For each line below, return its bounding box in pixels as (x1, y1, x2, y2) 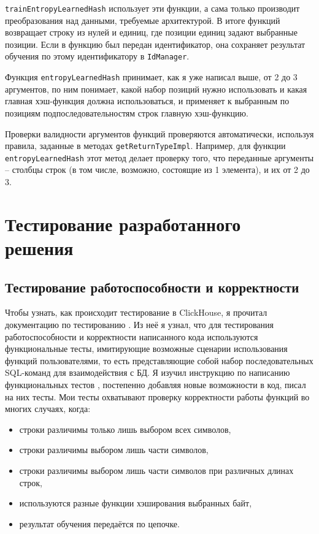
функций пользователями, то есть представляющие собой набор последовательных (5, 354, 313, 367)
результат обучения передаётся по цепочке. (19, 517, 180, 530)
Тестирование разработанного (5, 211, 241, 236)
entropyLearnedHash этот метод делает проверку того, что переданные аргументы (5, 151, 314, 164)
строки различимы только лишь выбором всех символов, (19, 422, 231, 435)
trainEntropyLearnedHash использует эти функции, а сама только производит (5, 2, 300, 14)
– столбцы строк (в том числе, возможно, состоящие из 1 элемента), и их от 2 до (5, 163, 310, 176)
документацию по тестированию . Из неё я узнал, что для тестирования (5, 318, 274, 330)
